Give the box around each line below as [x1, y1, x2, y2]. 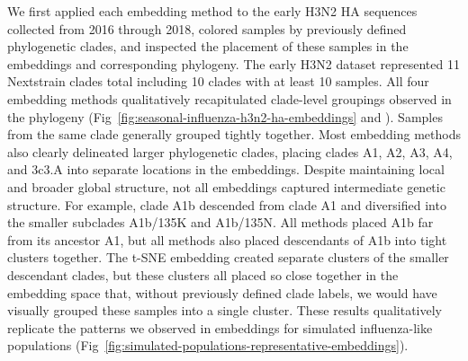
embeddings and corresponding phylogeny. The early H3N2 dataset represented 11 [7, 54, 460, 73]
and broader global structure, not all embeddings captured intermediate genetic [7, 177, 445, 196]
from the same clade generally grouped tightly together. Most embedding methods [7, 125, 461, 144]
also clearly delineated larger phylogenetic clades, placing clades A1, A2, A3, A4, [7, 142, 453, 161]
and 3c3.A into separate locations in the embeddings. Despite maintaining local [7, 160, 445, 179]
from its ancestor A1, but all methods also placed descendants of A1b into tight [7, 230, 447, 249]
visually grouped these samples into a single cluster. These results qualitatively [7, 301, 443, 320]
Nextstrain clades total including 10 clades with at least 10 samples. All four [7, 72, 429, 91]
